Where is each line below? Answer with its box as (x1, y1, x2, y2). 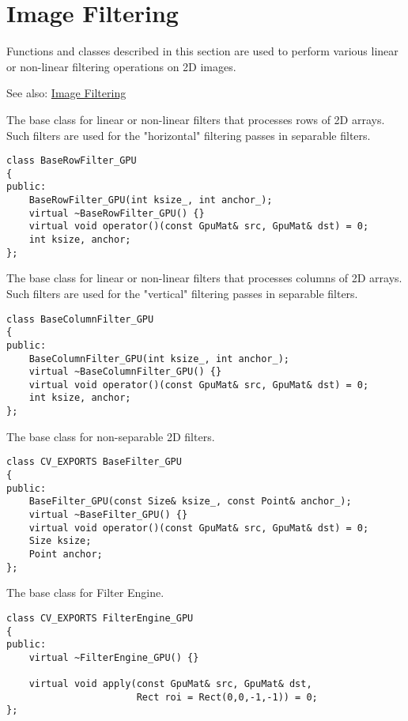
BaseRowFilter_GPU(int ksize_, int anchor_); (28, 194, 273, 206)
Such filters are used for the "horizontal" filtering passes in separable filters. (6, 126, 371, 143)
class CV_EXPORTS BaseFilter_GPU (6, 456, 182, 468)
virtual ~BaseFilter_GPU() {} (28, 509, 188, 520)
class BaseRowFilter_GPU (6, 155, 137, 167)
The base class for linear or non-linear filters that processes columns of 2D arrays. (6, 270, 402, 286)
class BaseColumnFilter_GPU (6, 313, 154, 325)
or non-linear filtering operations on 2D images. (6, 58, 236, 74)
